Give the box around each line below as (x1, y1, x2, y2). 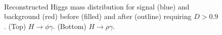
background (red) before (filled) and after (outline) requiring (4, 11, 192, 21)
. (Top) (4, 20, 26, 31)
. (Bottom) (53, 20, 86, 31)
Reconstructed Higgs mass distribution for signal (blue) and (4, 1, 190, 11)
